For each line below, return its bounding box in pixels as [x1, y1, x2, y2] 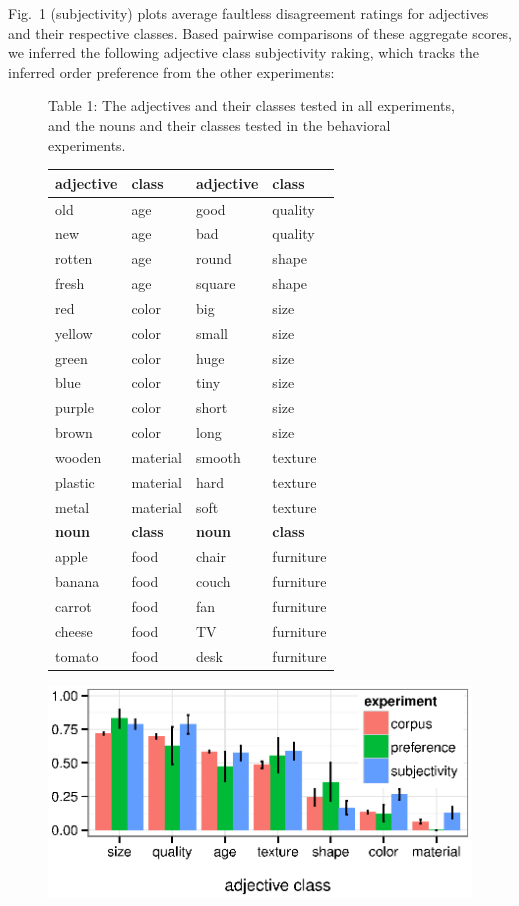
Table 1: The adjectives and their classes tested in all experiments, [48, 95, 455, 116]
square [195, 273, 236, 294]
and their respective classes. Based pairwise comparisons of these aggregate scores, [8, 22, 513, 43]
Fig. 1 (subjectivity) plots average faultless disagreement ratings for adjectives [8, 3, 489, 23]
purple [55, 397, 94, 418]
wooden [55, 446, 102, 467]
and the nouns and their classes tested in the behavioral [48, 114, 391, 135]
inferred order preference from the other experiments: [8, 61, 335, 82]
